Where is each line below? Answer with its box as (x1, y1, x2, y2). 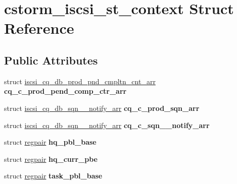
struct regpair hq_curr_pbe (4, 153, 98, 164)
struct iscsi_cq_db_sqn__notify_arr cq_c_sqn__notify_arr (4, 119, 210, 130)
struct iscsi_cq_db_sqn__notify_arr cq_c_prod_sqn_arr (4, 102, 200, 113)
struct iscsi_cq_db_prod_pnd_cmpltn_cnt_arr (4, 76, 156, 86)
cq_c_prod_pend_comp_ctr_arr (4, 86, 127, 96)
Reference (4, 18, 74, 38)
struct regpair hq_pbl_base (4, 137, 97, 147)
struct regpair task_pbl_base (4, 170, 103, 181)
